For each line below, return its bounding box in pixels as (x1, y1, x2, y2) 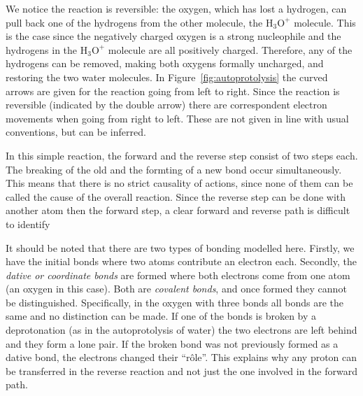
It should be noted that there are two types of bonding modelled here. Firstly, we (6, 240, 355, 255)
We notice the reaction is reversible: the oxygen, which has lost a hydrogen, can (6, 1, 347, 15)
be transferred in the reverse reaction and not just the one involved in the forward (6, 363, 358, 378)
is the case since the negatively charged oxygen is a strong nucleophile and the (6, 29, 341, 43)
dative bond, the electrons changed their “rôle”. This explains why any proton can (6, 350, 357, 365)
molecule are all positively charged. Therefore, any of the (108, 42, 353, 57)
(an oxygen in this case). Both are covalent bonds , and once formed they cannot (6, 281, 347, 296)
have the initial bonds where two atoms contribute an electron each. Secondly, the (6, 254, 357, 269)
